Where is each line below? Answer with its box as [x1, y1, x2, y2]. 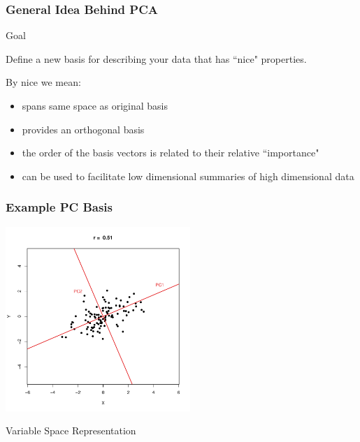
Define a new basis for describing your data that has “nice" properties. [6, 51, 307, 66]
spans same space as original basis [22, 98, 168, 112]
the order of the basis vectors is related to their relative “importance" [22, 145, 319, 160]
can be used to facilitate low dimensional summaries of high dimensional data [22, 168, 354, 183]
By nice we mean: [6, 75, 81, 89]
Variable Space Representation [6, 423, 136, 438]
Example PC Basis [6, 198, 113, 216]
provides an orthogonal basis [22, 121, 145, 136]
